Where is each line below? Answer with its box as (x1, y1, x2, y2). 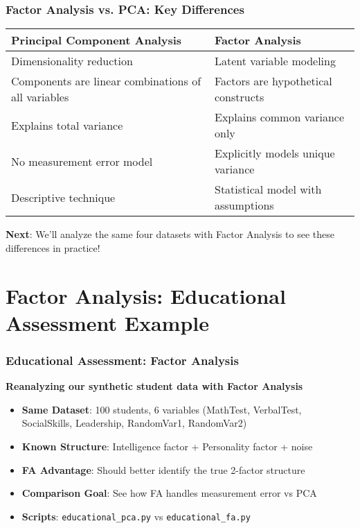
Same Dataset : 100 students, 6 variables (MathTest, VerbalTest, (21, 402, 302, 416)
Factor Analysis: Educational (6, 281, 286, 309)
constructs (215, 89, 264, 105)
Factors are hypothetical (215, 73, 332, 90)
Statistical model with (215, 181, 322, 198)
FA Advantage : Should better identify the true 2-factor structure (21, 462, 305, 477)
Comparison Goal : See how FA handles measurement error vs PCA (21, 486, 317, 500)
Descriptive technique (11, 189, 116, 205)
